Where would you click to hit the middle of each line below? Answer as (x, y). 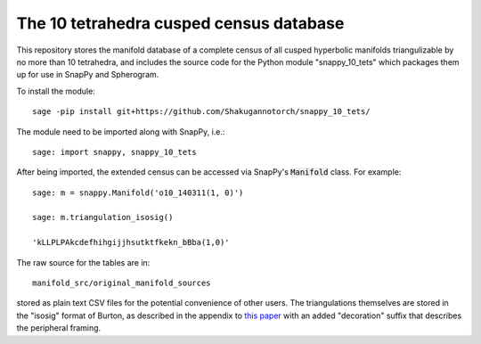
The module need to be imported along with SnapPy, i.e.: (121, 131)
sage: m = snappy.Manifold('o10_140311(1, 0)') (138, 192)
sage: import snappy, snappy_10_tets (115, 152)
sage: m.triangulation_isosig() (103, 217)
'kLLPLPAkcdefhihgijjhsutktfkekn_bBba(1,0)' (131, 242)
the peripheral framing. (59, 328)
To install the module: (56, 91)
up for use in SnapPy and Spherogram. (88, 75)
